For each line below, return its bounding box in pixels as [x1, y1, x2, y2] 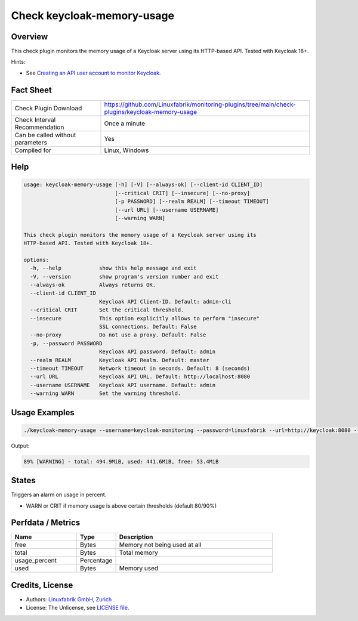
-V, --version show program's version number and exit [30, 273, 219, 280]
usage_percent [14, 557, 57, 565]
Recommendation [14, 123, 64, 131]
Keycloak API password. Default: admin [98, 348, 216, 355]
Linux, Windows [104, 146, 149, 155]
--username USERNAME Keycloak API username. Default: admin [30, 382, 216, 388]
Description [119, 533, 153, 541]
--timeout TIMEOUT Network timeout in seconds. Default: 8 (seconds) [30, 364, 251, 372]
